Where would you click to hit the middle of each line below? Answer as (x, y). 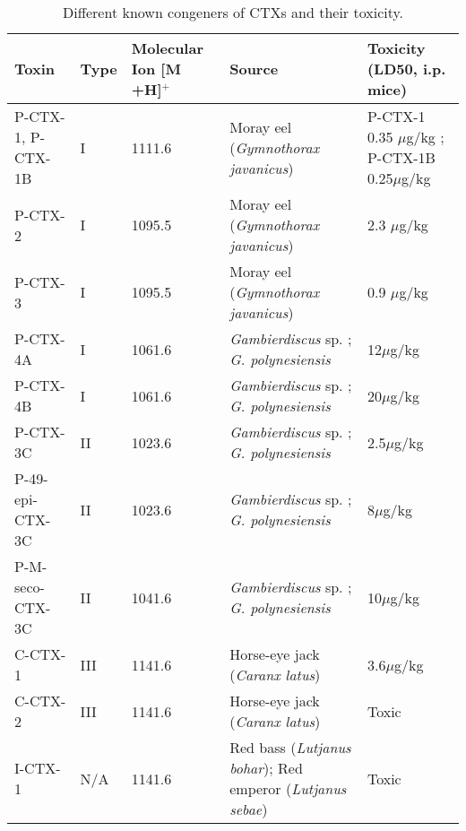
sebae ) (249, 809)
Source (254, 69)
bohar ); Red (266, 768)
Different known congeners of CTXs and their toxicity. (233, 12)
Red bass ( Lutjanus (290, 747)
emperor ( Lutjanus (288, 788)
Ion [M (156, 69)
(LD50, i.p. (406, 69)
